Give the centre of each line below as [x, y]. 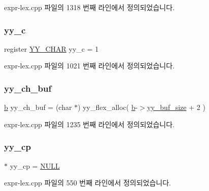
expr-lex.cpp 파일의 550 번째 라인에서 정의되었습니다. [88, 183]
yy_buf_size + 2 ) [176, 107]
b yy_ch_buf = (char [38, 107]
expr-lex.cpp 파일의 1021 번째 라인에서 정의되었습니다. [89, 66]
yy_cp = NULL [35, 165]
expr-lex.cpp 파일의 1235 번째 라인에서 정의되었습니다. [89, 124]
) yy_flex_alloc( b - [108, 107]
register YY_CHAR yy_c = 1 [51, 48]
